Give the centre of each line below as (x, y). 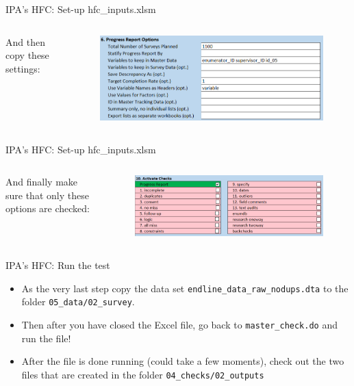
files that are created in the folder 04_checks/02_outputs (143, 374)
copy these (27, 55)
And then (25, 41)
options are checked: (48, 208)
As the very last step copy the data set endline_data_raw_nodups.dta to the (185, 288)
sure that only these (47, 195)
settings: (23, 68)
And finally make (42, 182)
